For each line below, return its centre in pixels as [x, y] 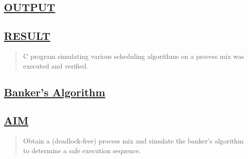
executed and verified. [56, 65]
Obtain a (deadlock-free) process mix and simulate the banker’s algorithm [133, 141]
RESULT [27, 36]
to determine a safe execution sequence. [82, 150]
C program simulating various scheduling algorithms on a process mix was [133, 56]
